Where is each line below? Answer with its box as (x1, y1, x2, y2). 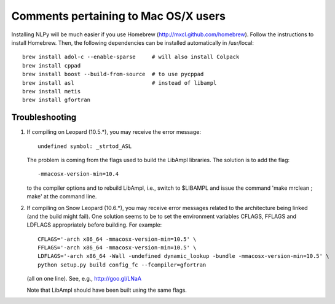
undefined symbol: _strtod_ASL (37, 142, 132, 150)
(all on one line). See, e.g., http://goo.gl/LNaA (26, 275, 141, 283)
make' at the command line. (26, 193, 97, 200)
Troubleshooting (11, 112, 77, 123)
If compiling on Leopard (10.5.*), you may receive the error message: (26, 128, 201, 136)
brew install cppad (22, 62, 81, 69)
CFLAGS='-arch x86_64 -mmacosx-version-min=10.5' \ (37, 235, 197, 243)
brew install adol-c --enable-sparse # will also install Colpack (22, 53, 240, 61)
